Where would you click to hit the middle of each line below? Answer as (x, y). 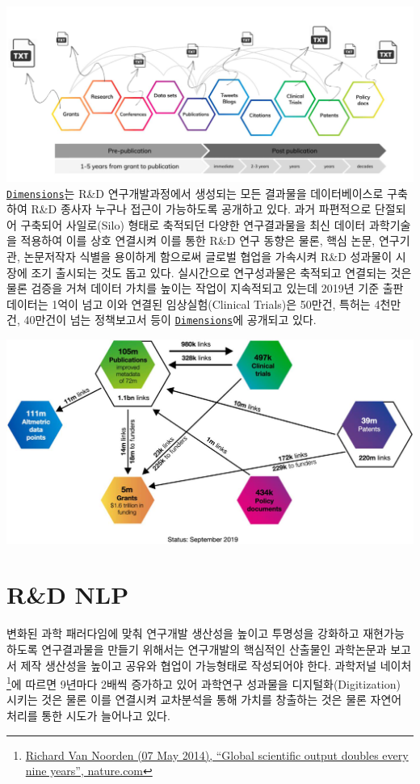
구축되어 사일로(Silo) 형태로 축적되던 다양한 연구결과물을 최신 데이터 (193, 224)
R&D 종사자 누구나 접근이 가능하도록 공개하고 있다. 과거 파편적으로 (201, 209)
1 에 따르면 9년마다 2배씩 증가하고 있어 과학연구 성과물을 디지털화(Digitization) (204, 683)
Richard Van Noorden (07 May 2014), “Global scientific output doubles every (217, 754)
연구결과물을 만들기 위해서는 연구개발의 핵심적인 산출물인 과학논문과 (214, 649)
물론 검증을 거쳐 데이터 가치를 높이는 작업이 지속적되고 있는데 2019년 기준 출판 (205, 288)
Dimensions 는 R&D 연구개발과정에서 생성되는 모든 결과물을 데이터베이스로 (195, 193)
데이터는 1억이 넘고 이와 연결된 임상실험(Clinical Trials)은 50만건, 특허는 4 (193, 303)
